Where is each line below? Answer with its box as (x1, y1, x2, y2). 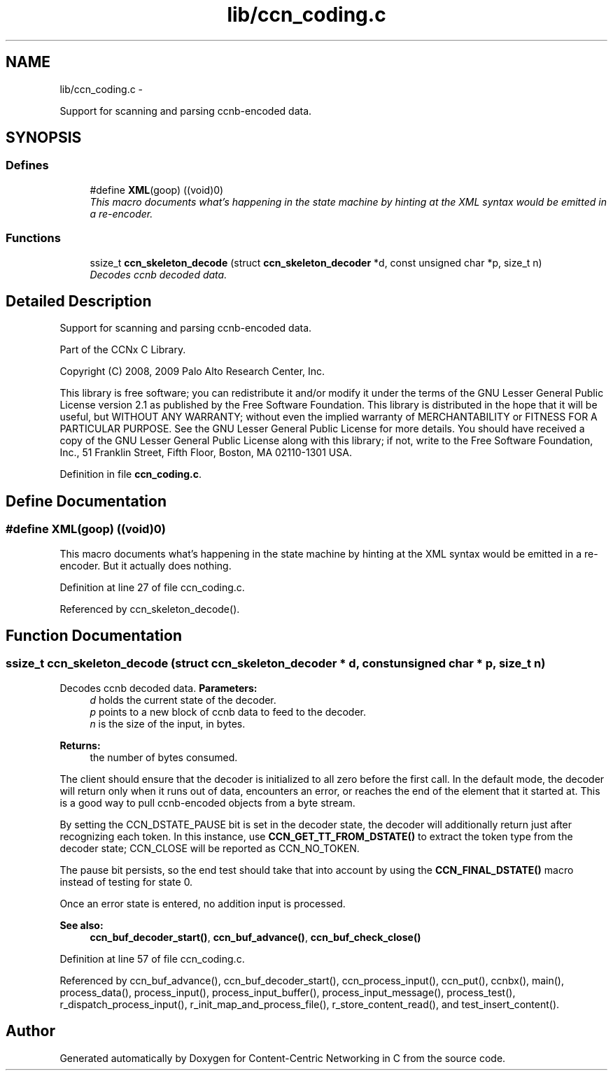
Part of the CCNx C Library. (59, 344, 186, 356)
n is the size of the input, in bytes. (90, 717, 246, 730)
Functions (6, 231, 61, 246)
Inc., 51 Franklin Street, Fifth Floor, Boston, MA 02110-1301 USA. (59, 446, 352, 459)
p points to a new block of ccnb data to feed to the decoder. (90, 705, 367, 718)
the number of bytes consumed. (90, 751, 238, 763)
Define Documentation (6, 492, 167, 510)
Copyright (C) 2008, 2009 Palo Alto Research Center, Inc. (59, 365, 325, 378)
